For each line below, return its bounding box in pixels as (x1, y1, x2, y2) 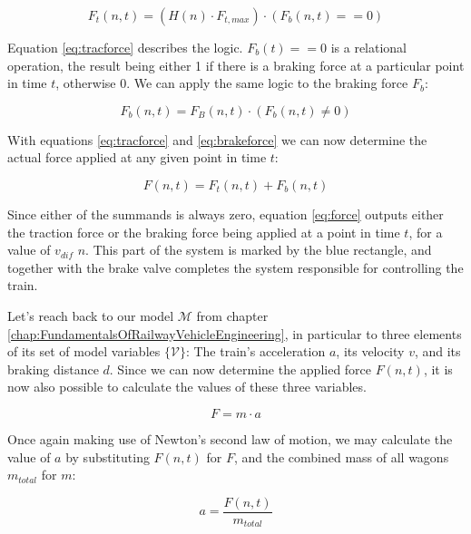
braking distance (7, 359, 99, 378)
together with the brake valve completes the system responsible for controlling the (7, 257, 464, 277)
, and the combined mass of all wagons (233, 447, 449, 466)
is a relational (330, 38, 407, 56)
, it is (423, 359, 453, 378)
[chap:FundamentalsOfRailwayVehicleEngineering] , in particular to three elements (7, 324, 462, 343)
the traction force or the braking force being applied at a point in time (7, 222, 400, 241)
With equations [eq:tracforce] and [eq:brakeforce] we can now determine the (7, 130, 427, 149)
